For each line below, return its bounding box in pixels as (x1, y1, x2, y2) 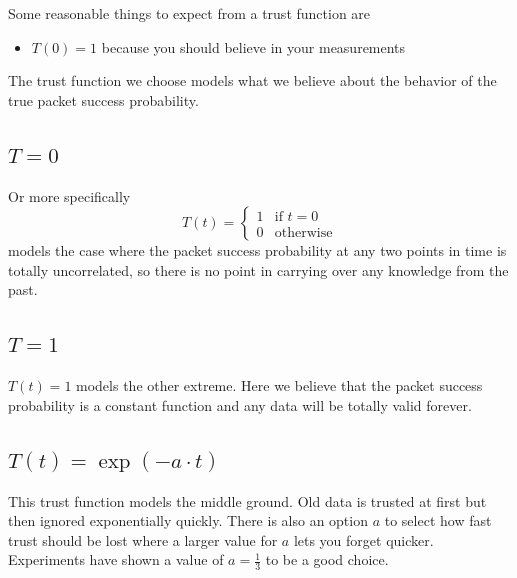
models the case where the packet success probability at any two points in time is (8, 240, 507, 261)
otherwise (274, 225, 333, 240)
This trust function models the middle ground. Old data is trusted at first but (8, 490, 487, 511)
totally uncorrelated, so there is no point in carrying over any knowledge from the (8, 259, 509, 280)
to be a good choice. (265, 549, 389, 570)
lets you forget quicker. (293, 529, 434, 550)
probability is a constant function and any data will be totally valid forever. (8, 394, 472, 415)
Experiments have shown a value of (8, 549, 224, 570)
